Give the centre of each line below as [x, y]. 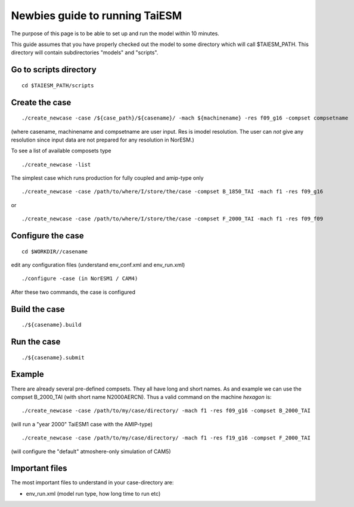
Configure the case [47, 236]
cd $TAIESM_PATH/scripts [58, 85]
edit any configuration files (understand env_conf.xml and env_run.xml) [98, 265]
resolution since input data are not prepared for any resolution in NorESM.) [103, 140]
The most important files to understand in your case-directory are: [92, 483]
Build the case [38, 309]
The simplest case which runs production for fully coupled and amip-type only [107, 178]
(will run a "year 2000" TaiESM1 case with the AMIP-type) [82, 424]
